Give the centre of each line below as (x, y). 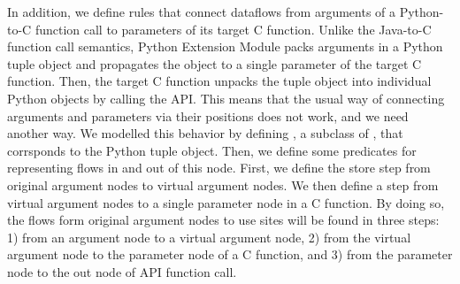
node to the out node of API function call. (122, 271)
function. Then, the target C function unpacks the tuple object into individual (219, 81)
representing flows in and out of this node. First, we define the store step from (219, 168)
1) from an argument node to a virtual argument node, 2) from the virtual (209, 237)
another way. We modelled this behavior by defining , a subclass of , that (205, 133)
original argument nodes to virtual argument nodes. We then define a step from (223, 184)
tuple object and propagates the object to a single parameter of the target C (215, 63)
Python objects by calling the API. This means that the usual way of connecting (226, 98)
